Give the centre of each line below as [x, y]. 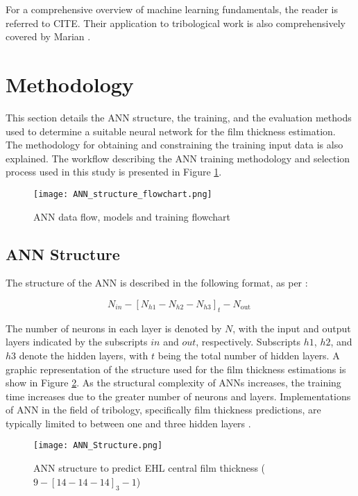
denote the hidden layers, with [84, 355]
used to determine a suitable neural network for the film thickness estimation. [171, 131]
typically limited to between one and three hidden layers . [128, 423]
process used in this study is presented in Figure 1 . [114, 172]
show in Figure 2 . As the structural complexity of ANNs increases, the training [173, 383]
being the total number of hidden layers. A [249, 355]
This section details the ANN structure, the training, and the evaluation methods [179, 117]
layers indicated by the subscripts [77, 342]
